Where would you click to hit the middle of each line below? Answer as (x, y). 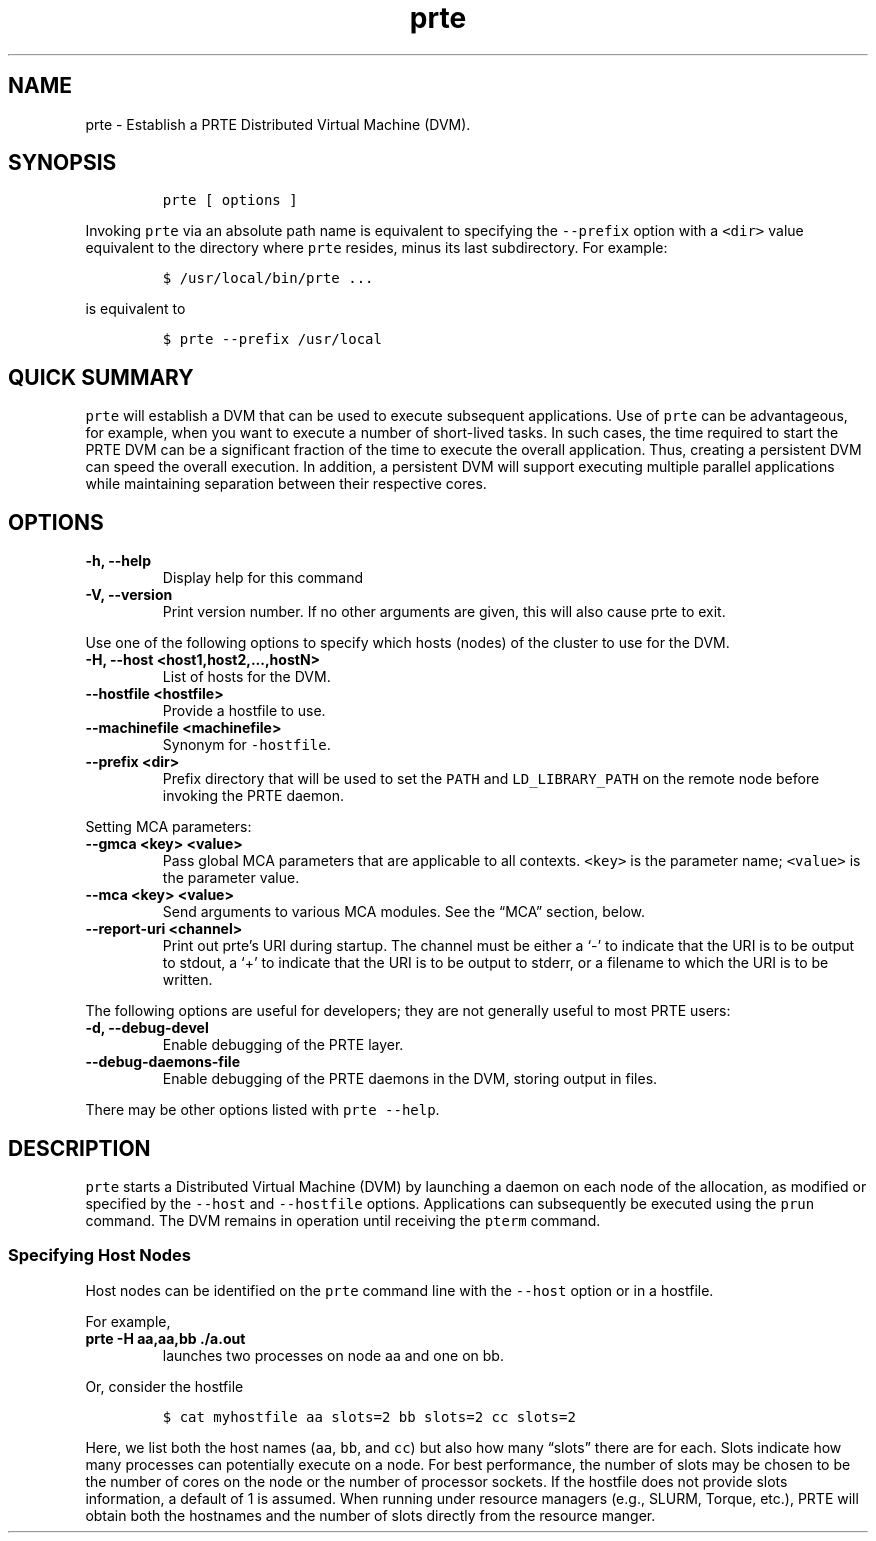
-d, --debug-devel (147, 1028)
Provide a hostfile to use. (244, 711)
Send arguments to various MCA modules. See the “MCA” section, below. (403, 912)
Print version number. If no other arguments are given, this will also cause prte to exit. (444, 612)
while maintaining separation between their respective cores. (286, 484)
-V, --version (129, 595)
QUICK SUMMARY (101, 377)
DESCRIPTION (79, 1148)
